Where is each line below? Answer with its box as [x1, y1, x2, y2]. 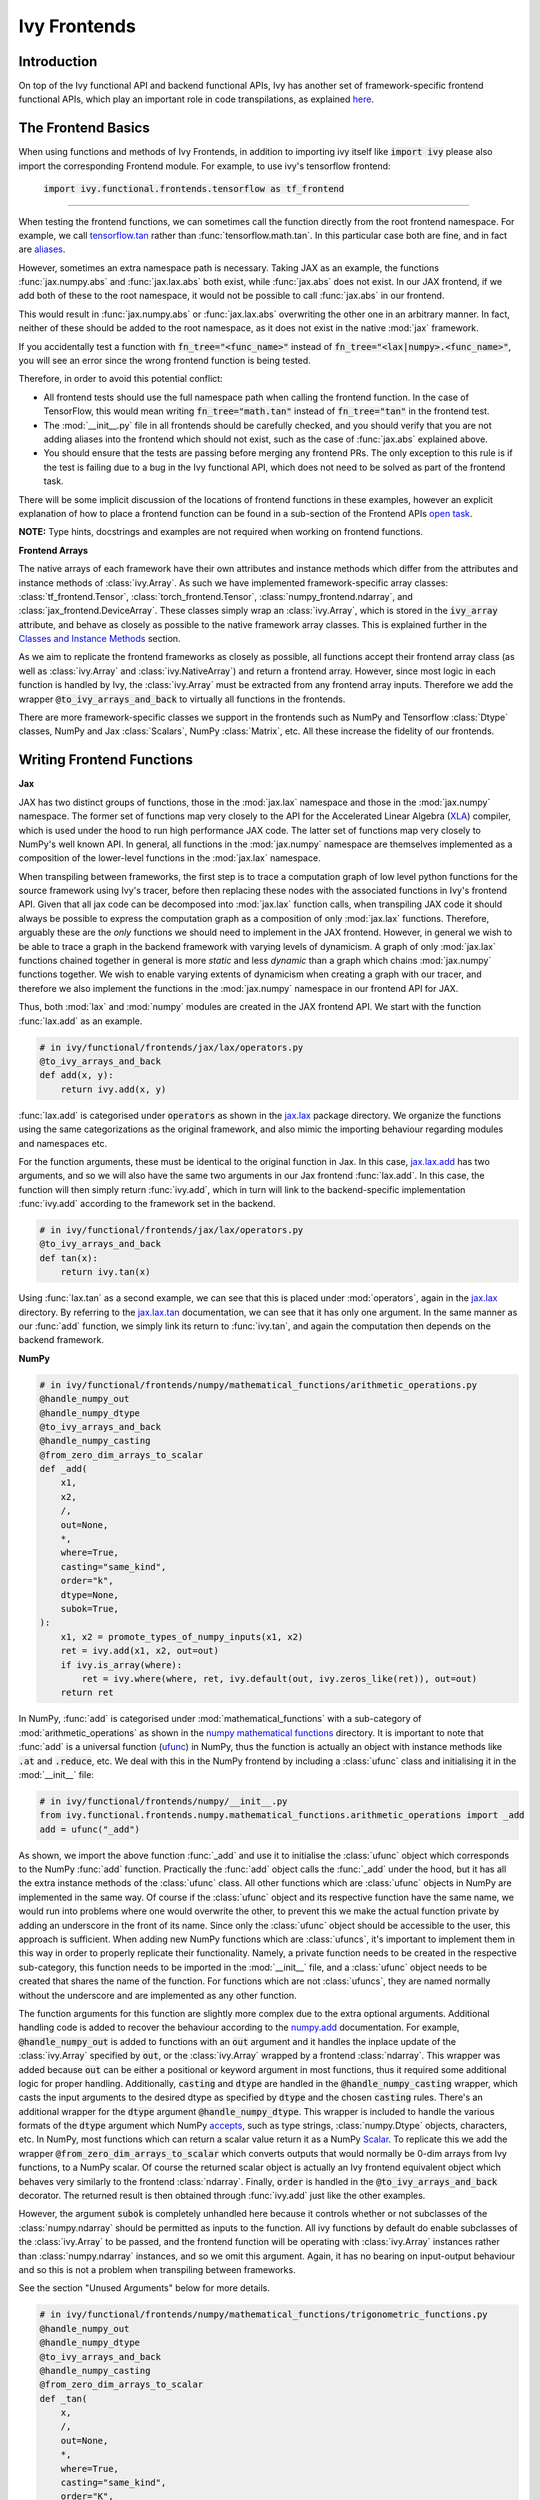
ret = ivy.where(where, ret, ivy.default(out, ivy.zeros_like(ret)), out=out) [81, 1673, 478, 1684]
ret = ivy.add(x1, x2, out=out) [60, 1645, 220, 1657]
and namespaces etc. [18, 1137, 108, 1149]
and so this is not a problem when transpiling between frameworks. [18, 2263, 296, 2275]
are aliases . [18, 243, 66, 255]
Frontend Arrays [18, 544, 89, 556]
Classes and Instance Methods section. [18, 633, 181, 645]
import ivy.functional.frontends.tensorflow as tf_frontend [43, 183, 345, 195]
